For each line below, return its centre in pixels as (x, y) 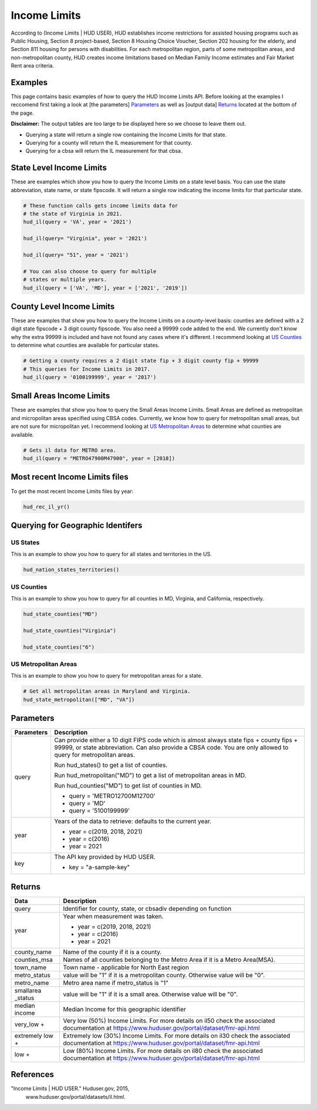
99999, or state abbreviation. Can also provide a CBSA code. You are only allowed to (171, 747)
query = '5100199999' (100, 811)
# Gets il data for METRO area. (70, 450)
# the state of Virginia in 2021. (73, 214)
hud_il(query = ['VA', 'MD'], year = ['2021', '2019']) (105, 288)
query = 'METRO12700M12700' (112, 796)
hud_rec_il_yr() (47, 507)
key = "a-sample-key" (100, 867)
